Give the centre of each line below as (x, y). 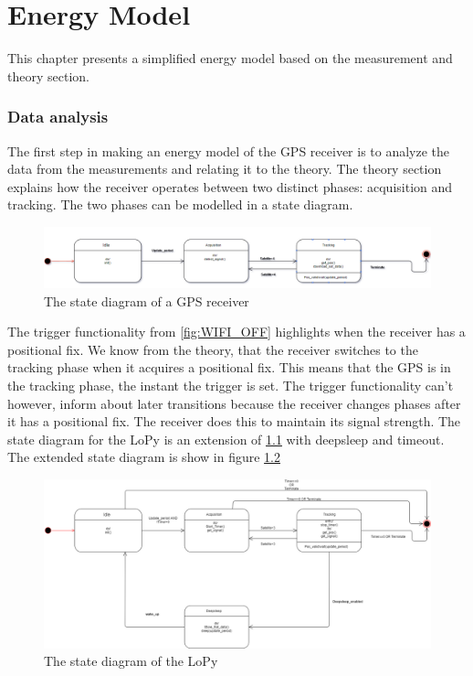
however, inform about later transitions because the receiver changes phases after (234, 403)
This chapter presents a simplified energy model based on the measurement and (230, 58)
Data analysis (58, 117)
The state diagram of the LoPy (131, 661)
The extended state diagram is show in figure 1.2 (144, 457)
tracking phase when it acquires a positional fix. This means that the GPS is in (229, 367)
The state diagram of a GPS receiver (147, 300)
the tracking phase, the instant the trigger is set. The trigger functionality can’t (231, 385)
